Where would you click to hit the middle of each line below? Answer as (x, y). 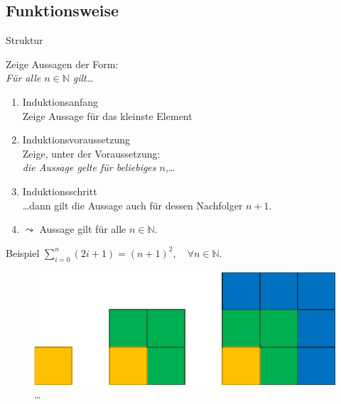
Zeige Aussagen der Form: (62, 64)
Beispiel (23, 252)
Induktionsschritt (60, 191)
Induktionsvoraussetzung (76, 140)
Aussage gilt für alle (83, 229)
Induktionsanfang (60, 101)
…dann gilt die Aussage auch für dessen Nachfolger (132, 205)
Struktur (25, 40)
